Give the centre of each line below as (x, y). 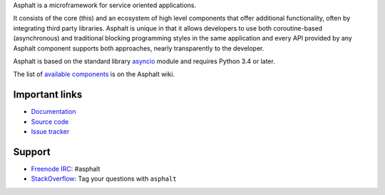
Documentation (53, 112)
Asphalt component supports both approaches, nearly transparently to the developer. (139, 48)
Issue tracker (50, 132)
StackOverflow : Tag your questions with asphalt (104, 179)
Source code (50, 122)
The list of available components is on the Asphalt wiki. (94, 74)
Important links (48, 95)
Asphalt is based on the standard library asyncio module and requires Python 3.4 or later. (144, 61)
